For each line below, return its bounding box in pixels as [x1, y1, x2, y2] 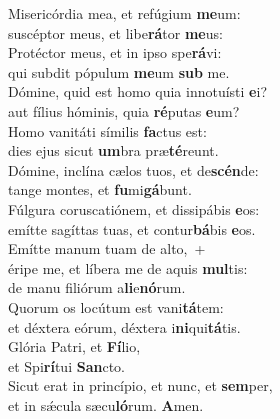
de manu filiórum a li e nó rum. [8, 277, 186, 298]
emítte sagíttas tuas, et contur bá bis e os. [8, 218, 256, 239]
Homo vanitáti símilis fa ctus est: [8, 120, 207, 141]
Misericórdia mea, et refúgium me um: [8, 3, 241, 23]
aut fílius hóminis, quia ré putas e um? [8, 100, 240, 121]
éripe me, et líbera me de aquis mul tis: [8, 257, 248, 278]
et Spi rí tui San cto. [8, 355, 125, 376]
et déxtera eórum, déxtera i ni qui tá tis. [8, 316, 241, 337]
